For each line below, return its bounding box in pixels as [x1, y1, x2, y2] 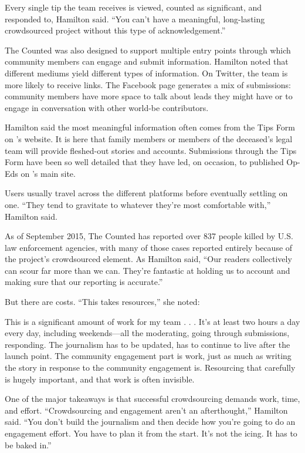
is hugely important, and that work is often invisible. [5, 373, 195, 385]
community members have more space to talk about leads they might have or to [5, 90, 293, 102]
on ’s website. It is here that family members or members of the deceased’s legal [5, 132, 293, 145]
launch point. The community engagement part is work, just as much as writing [5, 350, 292, 362]
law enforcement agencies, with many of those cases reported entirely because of [5, 241, 293, 253]
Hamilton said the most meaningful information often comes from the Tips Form [5, 121, 295, 133]
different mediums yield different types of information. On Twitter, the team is [5, 66, 288, 79]
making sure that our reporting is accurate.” [5, 276, 163, 288]
